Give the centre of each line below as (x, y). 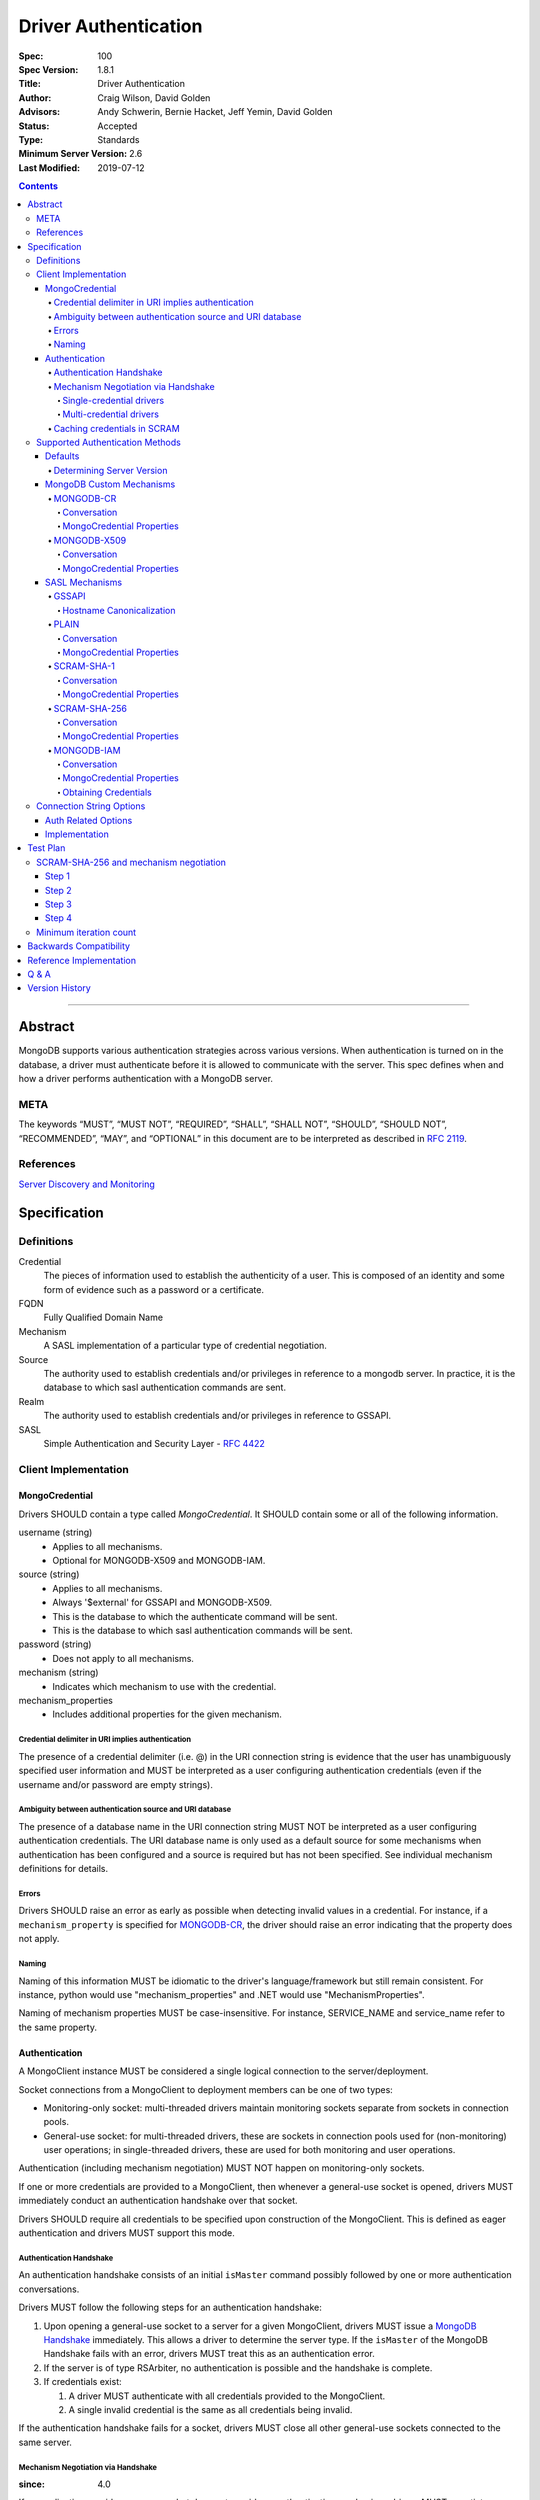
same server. (45, 2442)
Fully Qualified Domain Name (103, 1317)
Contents (38, 186)
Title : (30, 84)
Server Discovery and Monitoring (86, 1184)
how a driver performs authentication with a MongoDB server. (146, 1079)
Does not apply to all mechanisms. (123, 1658)
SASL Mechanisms (84, 582)
